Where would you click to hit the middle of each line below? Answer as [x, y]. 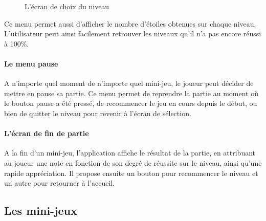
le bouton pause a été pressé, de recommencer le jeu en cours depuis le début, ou [131, 103]
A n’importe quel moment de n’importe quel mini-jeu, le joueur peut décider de [129, 83]
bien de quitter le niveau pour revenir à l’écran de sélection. [98, 113]
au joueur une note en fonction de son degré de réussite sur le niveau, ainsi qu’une [133, 162]
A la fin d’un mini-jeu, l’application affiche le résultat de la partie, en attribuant [130, 153]
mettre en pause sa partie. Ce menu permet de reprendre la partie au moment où [131, 93]
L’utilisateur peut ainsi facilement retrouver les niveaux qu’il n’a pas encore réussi [133, 34]
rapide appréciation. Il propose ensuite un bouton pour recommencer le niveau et [131, 173]
